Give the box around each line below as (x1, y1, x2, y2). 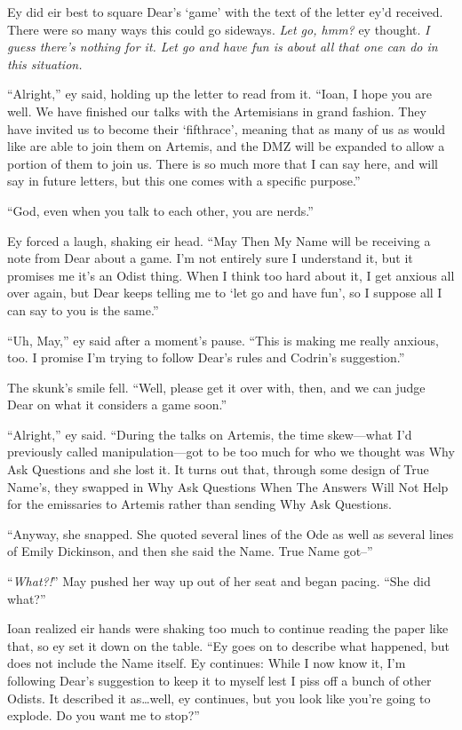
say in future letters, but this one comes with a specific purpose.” (7, 171, 361, 190)
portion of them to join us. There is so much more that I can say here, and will (7, 154, 438, 172)
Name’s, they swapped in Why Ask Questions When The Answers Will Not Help (7, 477, 449, 496)
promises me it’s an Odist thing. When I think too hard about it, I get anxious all (7, 266, 455, 284)
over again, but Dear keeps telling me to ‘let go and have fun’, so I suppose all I (7, 283, 442, 302)
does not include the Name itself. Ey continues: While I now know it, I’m (7, 654, 406, 672)
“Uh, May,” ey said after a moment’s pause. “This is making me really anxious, (7, 330, 439, 349)
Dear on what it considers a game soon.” (7, 395, 227, 414)
